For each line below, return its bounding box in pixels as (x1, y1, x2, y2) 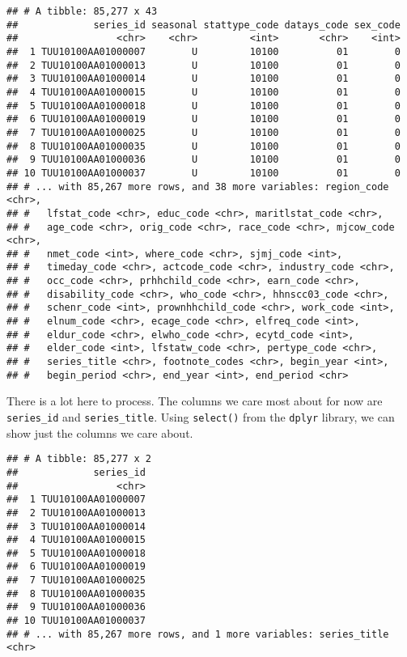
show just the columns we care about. (6, 424, 193, 441)
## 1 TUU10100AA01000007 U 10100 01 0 (6, 45, 401, 57)
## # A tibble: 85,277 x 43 (6, 6, 158, 17)
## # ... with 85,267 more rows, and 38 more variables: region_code (6, 180, 389, 193)
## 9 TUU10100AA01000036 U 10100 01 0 (6, 154, 401, 166)
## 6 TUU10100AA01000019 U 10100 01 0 (6, 113, 401, 125)
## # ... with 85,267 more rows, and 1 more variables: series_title (6, 628, 389, 640)
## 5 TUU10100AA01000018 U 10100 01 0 (6, 100, 401, 112)
